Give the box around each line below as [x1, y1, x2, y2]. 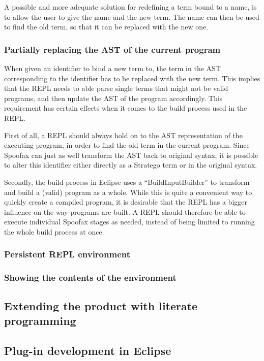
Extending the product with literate [4, 298, 198, 313]
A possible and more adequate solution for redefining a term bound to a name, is [4, 2, 257, 12]
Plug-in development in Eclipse [4, 342, 171, 358]
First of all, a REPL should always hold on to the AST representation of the [4, 129, 243, 140]
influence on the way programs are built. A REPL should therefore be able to [4, 206, 246, 217]
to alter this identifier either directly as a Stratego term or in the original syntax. [4, 159, 257, 170]
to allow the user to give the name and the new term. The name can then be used [4, 11, 259, 22]
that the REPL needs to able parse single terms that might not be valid [4, 83, 228, 93]
